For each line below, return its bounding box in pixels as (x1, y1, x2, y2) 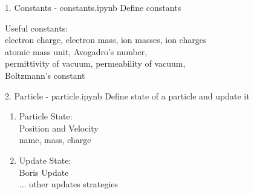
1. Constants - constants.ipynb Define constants (5, 1, 181, 13)
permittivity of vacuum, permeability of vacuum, (5, 57, 186, 70)
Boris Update (19, 166, 69, 178)
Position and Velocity (19, 121, 99, 134)
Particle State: (19, 110, 73, 122)
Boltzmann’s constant (5, 69, 85, 81)
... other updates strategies (19, 178, 119, 190)
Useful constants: (5, 21, 68, 34)
